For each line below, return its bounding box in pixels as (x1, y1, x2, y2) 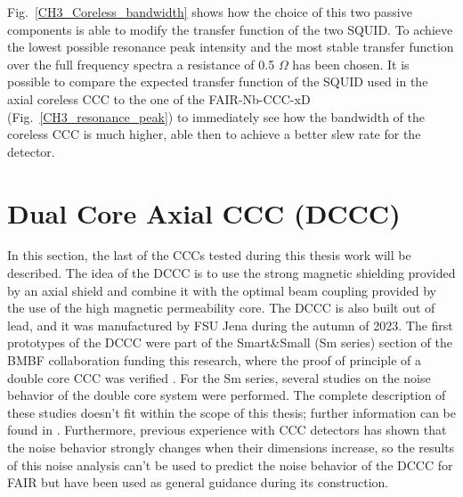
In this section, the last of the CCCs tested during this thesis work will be (7, 246, 411, 265)
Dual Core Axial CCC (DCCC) (7, 194, 401, 231)
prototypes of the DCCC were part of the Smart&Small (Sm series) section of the (7, 333, 452, 352)
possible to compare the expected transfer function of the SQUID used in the (7, 72, 428, 91)
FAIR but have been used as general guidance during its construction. (7, 473, 389, 492)
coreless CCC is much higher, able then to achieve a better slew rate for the (7, 125, 421, 143)
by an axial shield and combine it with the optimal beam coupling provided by (7, 281, 436, 299)
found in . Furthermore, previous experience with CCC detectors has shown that (7, 420, 447, 439)
